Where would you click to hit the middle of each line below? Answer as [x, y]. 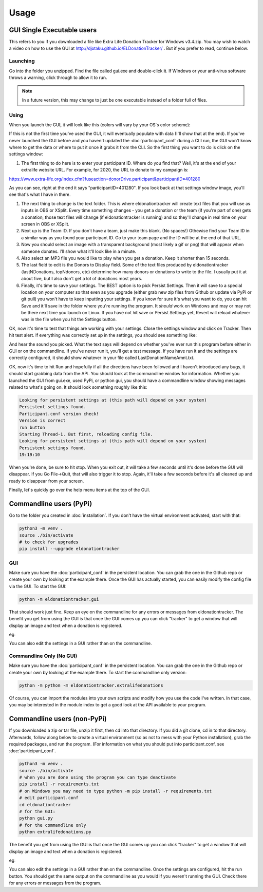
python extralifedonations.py [55, 832]
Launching [22, 61]
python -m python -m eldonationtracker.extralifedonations [91, 685]
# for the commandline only [53, 825]
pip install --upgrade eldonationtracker [69, 549]
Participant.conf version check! [59, 414]
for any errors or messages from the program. [55, 883]
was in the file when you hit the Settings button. [69, 320]
